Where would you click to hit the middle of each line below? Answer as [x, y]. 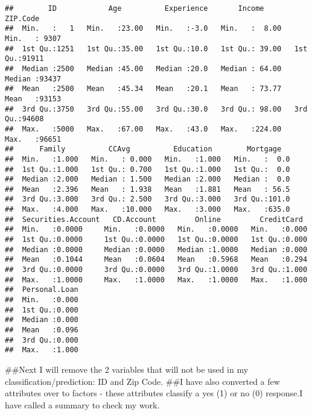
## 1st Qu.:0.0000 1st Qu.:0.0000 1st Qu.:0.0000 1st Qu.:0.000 [156, 240]
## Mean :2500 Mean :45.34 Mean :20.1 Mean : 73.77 [143, 89]
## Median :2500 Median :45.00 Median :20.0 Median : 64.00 [143, 68]
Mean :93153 [33, 99]
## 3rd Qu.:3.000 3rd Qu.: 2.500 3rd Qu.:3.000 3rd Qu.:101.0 [148, 199]
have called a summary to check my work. [82, 404]
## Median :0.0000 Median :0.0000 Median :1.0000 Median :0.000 [156, 249]
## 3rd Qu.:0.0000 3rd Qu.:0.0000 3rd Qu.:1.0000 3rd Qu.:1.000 [156, 270]
